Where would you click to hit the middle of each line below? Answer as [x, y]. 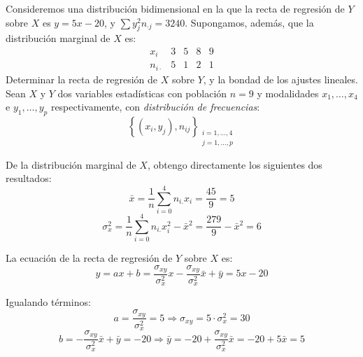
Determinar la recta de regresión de [82, 79]
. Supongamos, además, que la [249, 22]
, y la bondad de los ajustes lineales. [280, 79]
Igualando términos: [48, 302]
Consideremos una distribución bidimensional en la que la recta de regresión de [175, 8]
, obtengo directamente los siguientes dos [235, 164]
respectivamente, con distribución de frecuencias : [155, 107]
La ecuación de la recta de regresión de [89, 257]
